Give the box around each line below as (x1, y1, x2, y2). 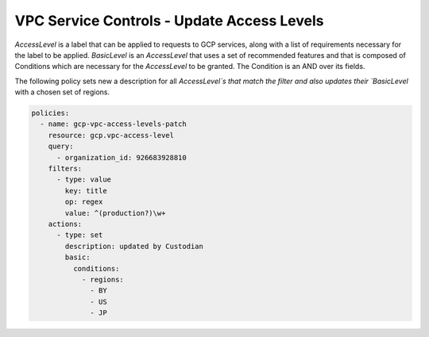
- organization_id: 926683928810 (56, 153, 187, 162)
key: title (64, 186, 107, 195)
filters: (48, 164, 83, 174)
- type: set (56, 231, 103, 239)
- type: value (56, 175, 111, 184)
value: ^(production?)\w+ (64, 209, 166, 217)
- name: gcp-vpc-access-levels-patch (40, 120, 187, 128)
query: (48, 142, 74, 151)
